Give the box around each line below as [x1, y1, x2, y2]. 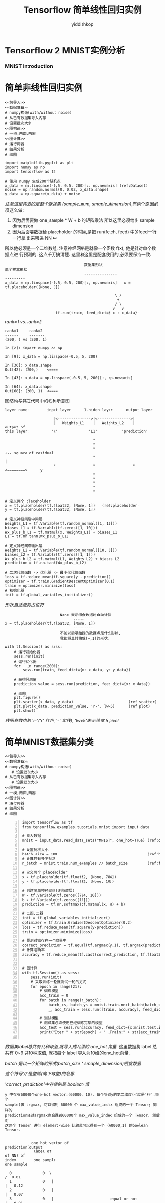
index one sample [5, 1157, 56, 1162]
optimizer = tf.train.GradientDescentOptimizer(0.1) [5, 579, 115, 584]
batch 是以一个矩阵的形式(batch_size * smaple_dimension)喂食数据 [5, 1060, 141, 1066]
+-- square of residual [5, 450, 54, 455]
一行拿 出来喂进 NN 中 [12, 235, 57, 241]
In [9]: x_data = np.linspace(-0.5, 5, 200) [5, 354, 98, 359]
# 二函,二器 [22, 911, 44, 916]
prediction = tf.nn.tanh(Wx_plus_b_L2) [5, 561, 87, 565]
